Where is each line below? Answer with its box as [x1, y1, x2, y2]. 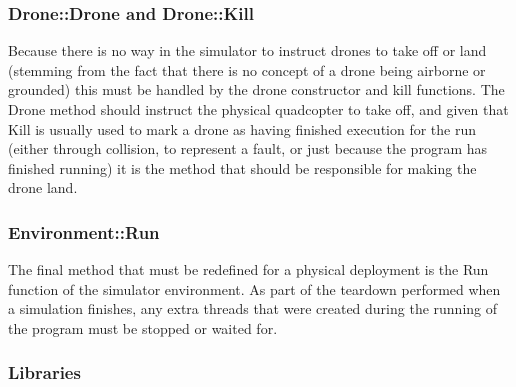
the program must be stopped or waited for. [8, 317, 278, 338]
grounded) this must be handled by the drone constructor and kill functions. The [8, 79, 505, 100]
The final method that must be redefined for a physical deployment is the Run [8, 259, 489, 280]
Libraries [8, 360, 81, 385]
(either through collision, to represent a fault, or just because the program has [8, 138, 488, 159]
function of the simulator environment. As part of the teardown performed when [8, 278, 501, 299]
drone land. [8, 177, 78, 198]
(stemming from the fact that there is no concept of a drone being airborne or [8, 59, 486, 80]
